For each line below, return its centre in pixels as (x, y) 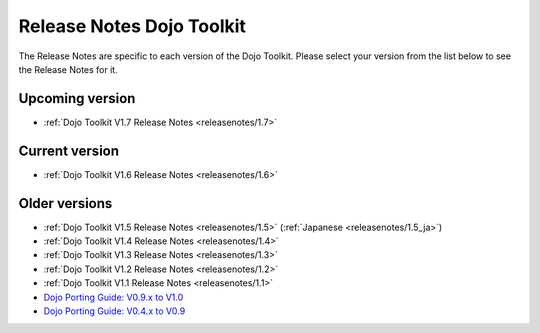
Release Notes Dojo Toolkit (132, 26)
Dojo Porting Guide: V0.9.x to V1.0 (113, 297)
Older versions (65, 203)
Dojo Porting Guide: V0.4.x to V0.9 (114, 311)
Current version (69, 150)
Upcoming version (77, 98)
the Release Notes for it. (68, 69)
